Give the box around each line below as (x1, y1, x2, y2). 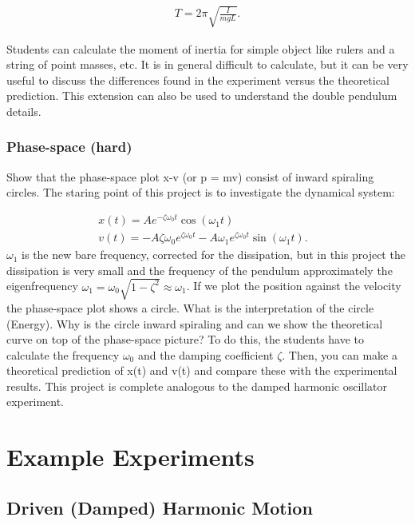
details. (6, 102, 41, 119)
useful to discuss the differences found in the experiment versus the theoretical (6, 71, 389, 88)
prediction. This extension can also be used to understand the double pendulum (6, 87, 397, 104)
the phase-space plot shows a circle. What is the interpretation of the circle (6, 299, 374, 316)
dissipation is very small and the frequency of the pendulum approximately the (6, 261, 393, 278)
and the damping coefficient (137, 346, 274, 363)
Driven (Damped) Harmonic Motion (6, 495, 313, 519)
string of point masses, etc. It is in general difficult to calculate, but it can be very (6, 56, 409, 73)
